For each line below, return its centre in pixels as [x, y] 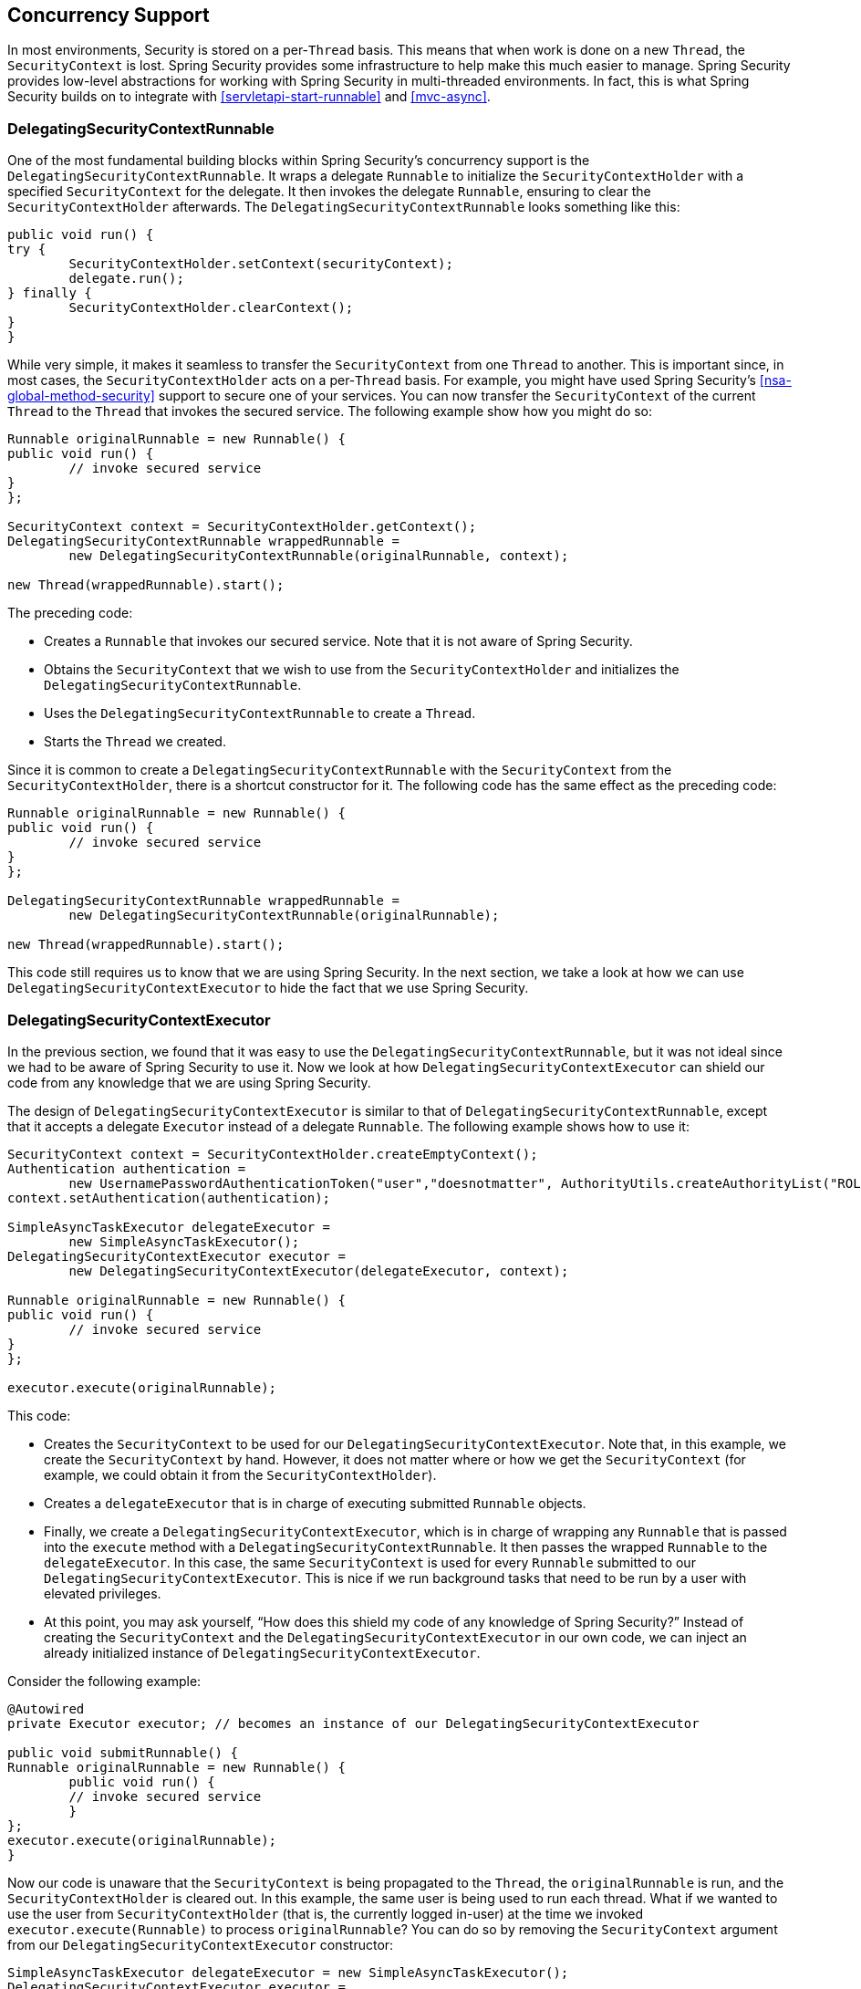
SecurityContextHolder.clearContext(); [211, 308]
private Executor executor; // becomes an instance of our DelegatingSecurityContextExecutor [353, 1723]
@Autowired [46, 1708]
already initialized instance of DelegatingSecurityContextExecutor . [262, 1652]
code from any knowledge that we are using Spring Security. [189, 1082]
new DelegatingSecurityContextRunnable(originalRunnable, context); [319, 556]
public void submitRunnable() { [123, 1752]
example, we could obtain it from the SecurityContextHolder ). [240, 1474]
